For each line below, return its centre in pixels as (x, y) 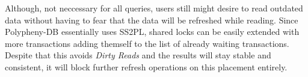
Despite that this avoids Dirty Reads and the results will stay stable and (138, 55)
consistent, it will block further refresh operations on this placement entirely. (146, 66)
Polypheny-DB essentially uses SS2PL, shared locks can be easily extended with (152, 32)
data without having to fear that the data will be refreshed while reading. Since (152, 20)
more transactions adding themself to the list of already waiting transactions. (147, 43)
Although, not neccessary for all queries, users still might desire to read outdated (154, 8)
